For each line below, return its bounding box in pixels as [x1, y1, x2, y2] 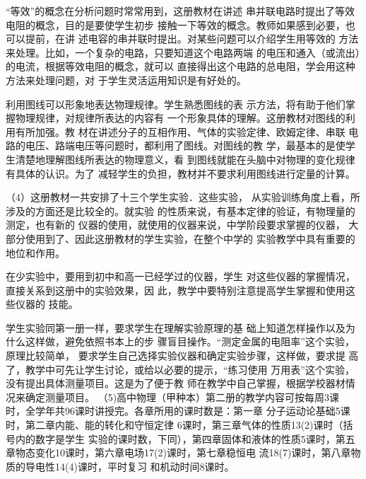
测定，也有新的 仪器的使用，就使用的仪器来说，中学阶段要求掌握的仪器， [6, 217, 346, 232]
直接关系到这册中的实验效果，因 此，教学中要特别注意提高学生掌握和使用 [6, 282, 346, 297]
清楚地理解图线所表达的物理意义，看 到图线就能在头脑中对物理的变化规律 [15, 151, 355, 166]
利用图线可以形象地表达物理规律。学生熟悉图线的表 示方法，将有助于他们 [6, 96, 346, 111]
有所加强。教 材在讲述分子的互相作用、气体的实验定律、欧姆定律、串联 [15, 124, 346, 139]
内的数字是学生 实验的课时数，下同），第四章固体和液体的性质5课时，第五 [15, 431, 355, 446]
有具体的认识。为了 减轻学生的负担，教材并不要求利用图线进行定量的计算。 [6, 166, 355, 180]
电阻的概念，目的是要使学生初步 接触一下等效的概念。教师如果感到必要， [6, 17, 346, 32]
